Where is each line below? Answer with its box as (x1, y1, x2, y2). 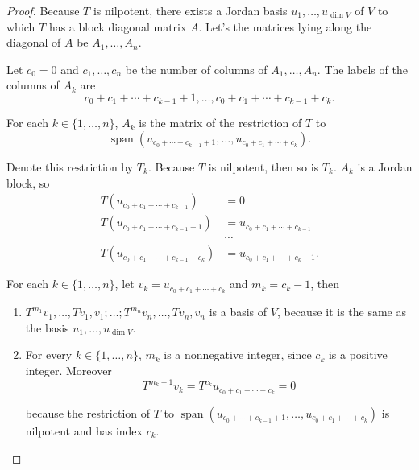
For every (25, 346, 73, 363)
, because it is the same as (276, 303, 406, 320)
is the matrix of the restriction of (139, 114, 302, 131)
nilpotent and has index (25, 422, 143, 439)
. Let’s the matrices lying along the (198, 18, 372, 35)
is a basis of (209, 303, 268, 320)
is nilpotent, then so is (208, 159, 319, 175)
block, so (6, 174, 50, 191)
